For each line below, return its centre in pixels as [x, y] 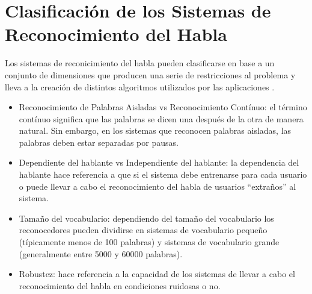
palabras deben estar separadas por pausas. [99, 142]
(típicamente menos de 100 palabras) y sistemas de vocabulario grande [149, 242]
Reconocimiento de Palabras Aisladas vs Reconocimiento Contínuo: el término [163, 107]
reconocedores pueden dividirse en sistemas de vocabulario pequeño [143, 230]
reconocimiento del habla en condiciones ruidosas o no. [120, 285]
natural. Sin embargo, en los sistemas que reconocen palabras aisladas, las [155, 130]
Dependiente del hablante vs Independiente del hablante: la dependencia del [159, 162]
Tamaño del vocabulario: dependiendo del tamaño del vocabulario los [146, 218]
